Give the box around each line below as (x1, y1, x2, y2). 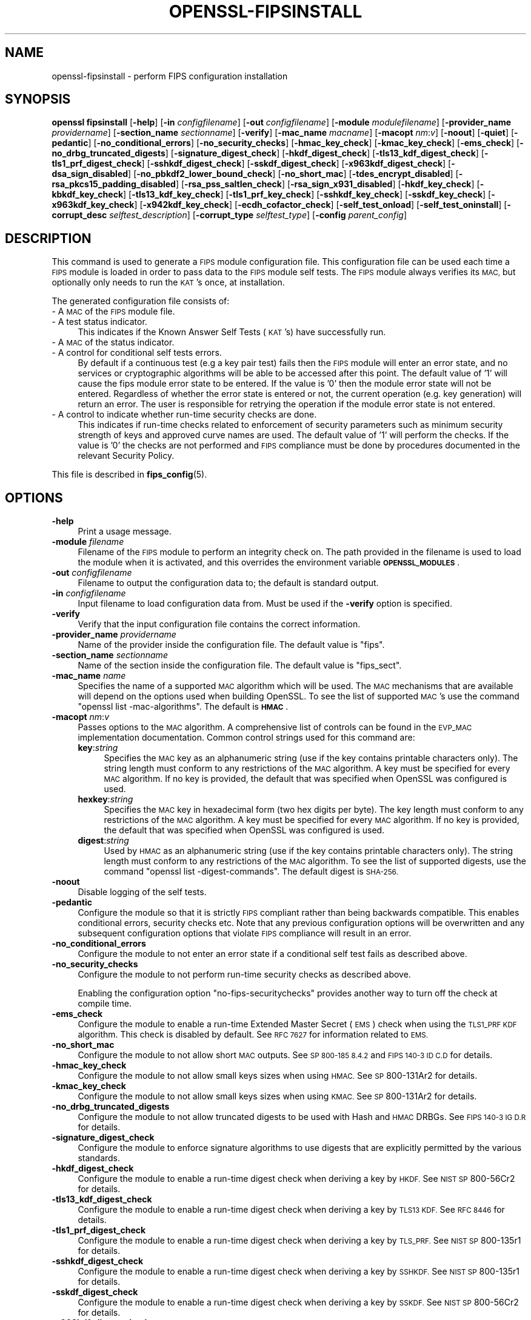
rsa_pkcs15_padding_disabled (52, 179, 176, 190)
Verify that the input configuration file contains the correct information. (78, 619, 361, 630)
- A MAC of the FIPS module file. (52, 306, 175, 317)
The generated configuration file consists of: (52, 296, 230, 307)
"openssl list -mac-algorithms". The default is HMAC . (78, 701, 289, 712)
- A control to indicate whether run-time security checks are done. (52, 409, 317, 420)
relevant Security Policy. (78, 450, 175, 461)
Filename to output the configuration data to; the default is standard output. (78, 578, 379, 588)
